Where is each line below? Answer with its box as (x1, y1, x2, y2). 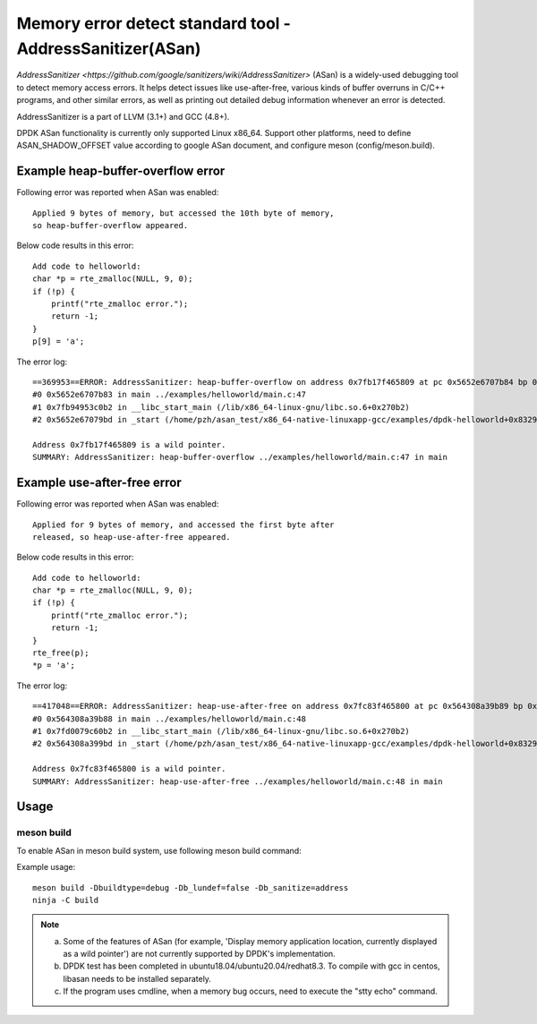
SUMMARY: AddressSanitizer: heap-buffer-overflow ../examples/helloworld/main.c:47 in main (32, 452, 447, 463)
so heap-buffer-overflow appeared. (32, 220, 189, 230)
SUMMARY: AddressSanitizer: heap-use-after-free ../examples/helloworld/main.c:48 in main (32, 776, 443, 787)
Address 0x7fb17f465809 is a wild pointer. (32, 439, 226, 449)
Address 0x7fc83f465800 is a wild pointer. (32, 764, 226, 774)
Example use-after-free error (16, 475, 183, 491)
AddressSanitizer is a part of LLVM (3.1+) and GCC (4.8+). (16, 111, 230, 122)
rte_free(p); (32, 648, 89, 658)
